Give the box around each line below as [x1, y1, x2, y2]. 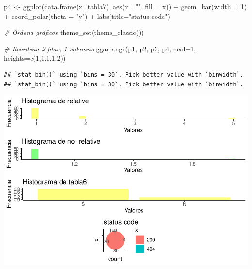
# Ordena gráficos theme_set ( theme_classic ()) [4, 27, 144, 37]
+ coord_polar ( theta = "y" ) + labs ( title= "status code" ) [4, 11, 171, 21]
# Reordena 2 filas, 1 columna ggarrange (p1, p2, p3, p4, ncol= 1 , [4, 43, 196, 53]
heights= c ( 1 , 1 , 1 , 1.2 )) [4, 53, 66, 63]
